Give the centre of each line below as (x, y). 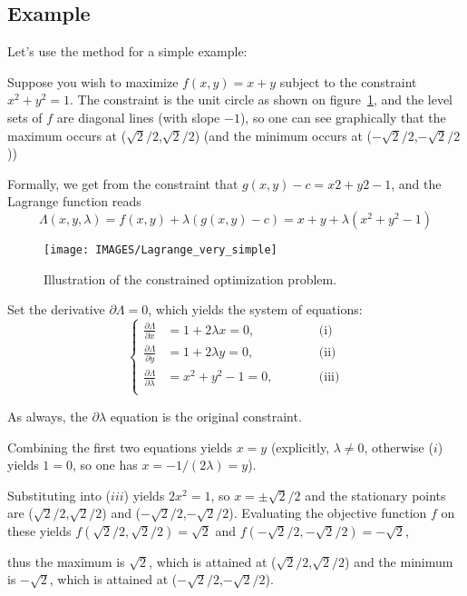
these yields (39, 530)
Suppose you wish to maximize (93, 81)
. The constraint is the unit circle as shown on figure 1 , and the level (262, 99)
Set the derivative (56, 309)
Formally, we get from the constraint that (123, 183)
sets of (25, 117)
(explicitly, (300, 447)
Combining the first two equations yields (120, 447)
